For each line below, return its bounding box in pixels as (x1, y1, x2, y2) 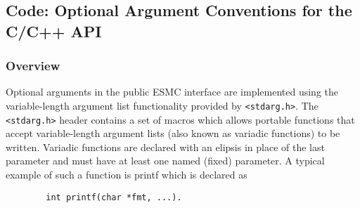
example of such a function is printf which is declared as (6, 167, 247, 182)
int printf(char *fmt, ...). (46, 192, 182, 202)
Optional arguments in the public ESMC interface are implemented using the (6, 84, 338, 99)
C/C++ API (6, 20, 102, 41)
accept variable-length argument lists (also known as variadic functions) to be (6, 126, 340, 141)
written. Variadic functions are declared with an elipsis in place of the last (6, 139, 325, 154)
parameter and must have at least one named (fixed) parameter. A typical (6, 153, 325, 168)
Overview (6, 57, 60, 74)
